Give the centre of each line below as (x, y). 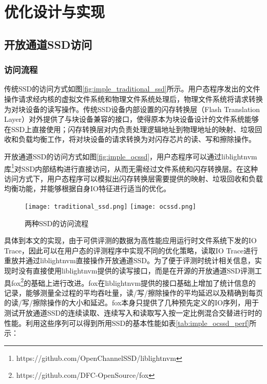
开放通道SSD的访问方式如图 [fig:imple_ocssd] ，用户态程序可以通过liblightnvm (131, 156)
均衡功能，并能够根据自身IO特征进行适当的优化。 (87, 188)
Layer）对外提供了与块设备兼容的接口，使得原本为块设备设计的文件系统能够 (132, 119)
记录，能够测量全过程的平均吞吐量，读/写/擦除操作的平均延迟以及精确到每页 (133, 292)
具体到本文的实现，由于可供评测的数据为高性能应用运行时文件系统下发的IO (130, 240)
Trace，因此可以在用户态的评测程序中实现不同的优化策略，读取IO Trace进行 (131, 250)
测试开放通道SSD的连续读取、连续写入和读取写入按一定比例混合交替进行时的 (133, 313)
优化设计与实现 (55, 12)
